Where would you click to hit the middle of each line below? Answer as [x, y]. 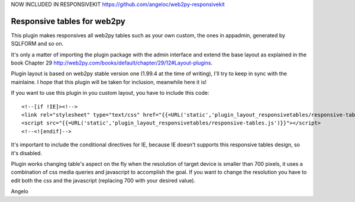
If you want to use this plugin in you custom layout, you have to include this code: [110, 93]
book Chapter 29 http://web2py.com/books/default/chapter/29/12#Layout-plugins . [112, 63]
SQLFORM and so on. [37, 44]
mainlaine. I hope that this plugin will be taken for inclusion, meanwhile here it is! [109, 82]
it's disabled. [27, 153]
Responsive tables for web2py [68, 21]
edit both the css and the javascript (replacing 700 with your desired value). [103, 180]
